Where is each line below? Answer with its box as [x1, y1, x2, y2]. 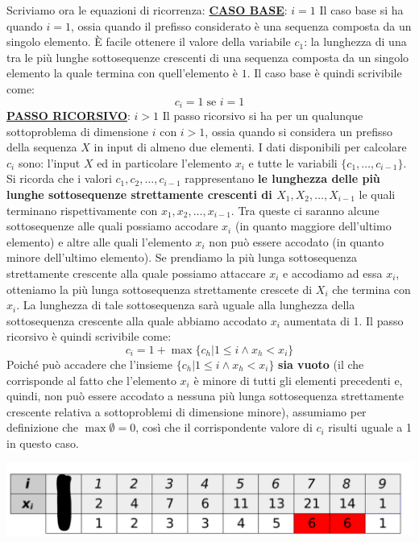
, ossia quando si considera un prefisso [205, 122, 393, 139]
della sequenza [6, 139, 77, 155]
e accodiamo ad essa [283, 264, 383, 281]
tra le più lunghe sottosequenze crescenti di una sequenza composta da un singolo [6, 48, 409, 65]
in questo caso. [6, 434, 79, 451]
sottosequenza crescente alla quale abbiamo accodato [6, 312, 268, 329]
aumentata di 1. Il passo [284, 312, 404, 329]
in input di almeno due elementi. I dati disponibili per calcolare [93, 139, 407, 155]
